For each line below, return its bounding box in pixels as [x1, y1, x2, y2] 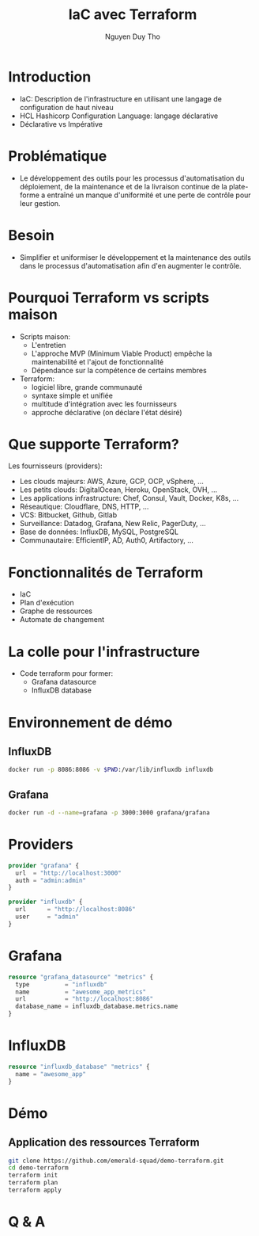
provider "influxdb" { [8, 898, 83, 906]
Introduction [8, 67, 92, 86]
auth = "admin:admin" [15, 876, 87, 884]
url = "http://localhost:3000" [15, 869, 122, 877]
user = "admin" [15, 913, 80, 921]
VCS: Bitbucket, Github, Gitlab [19, 510, 117, 520]
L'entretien [31, 340, 66, 349]
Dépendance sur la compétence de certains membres [31, 365, 207, 375]
